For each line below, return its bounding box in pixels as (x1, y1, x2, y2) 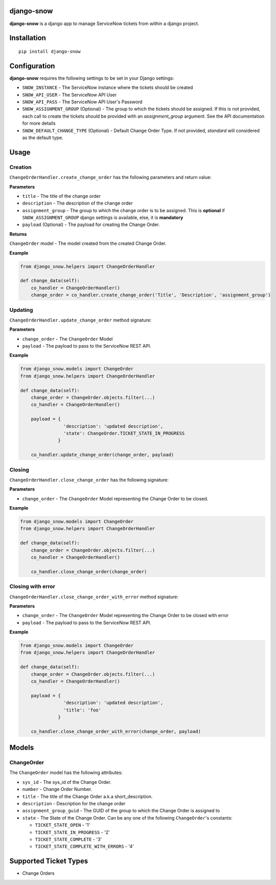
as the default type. (22, 134, 63, 141)
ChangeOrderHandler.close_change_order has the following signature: (9, 476, 169, 483)
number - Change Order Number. (22, 786, 93, 792)
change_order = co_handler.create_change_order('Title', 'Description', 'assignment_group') (31, 292, 271, 298)
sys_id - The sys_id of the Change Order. (22, 779, 112, 785)
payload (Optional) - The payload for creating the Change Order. (22, 221, 160, 228)
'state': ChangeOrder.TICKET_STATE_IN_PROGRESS (63, 430, 185, 436)
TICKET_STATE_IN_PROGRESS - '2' (35, 829, 110, 835)
